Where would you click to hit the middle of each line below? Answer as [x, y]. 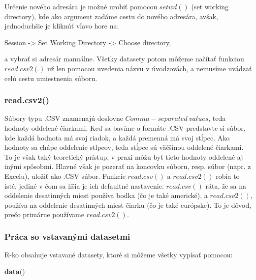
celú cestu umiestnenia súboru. [51, 78]
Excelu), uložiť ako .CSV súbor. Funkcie [65, 176]
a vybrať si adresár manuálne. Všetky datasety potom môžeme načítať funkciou [124, 59]
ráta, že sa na [226, 185]
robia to [228, 176]
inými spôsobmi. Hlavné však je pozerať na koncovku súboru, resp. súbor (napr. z [128, 166]
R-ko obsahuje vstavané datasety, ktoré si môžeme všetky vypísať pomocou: [119, 255]
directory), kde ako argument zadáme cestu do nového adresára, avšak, [112, 16]
